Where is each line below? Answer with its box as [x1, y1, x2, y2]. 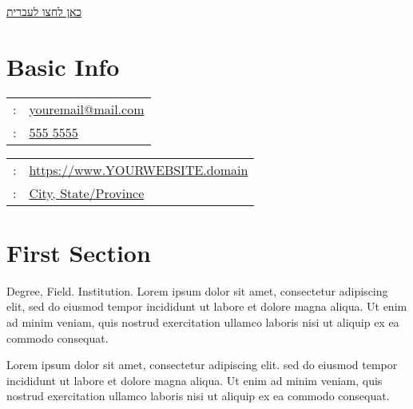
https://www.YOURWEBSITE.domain [29, 160, 248, 179]
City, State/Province [29, 183, 145, 202]
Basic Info [6, 50, 120, 82]
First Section [6, 236, 151, 268]
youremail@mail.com [29, 99, 145, 118]
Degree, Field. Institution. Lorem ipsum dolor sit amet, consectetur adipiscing [6, 282, 388, 299]
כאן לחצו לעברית [6, 3, 82, 19]
